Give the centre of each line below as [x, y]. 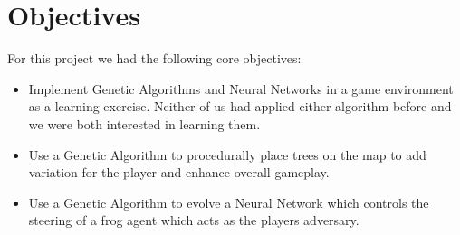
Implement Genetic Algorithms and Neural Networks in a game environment [241, 88]
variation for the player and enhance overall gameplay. [179, 172]
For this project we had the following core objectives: [154, 58]
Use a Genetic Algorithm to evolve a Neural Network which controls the [229, 202]
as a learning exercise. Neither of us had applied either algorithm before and [240, 106]
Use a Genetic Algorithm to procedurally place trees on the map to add [227, 154]
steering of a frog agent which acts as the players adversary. [194, 220]
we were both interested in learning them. [144, 123]
